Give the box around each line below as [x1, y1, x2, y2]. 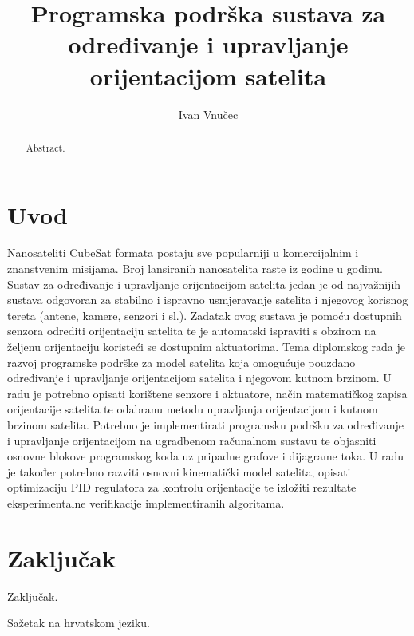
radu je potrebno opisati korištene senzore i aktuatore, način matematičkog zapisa [7, 385, 408, 401]
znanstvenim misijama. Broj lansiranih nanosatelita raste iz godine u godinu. [7, 260, 383, 277]
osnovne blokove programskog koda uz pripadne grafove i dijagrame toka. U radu [7, 448, 404, 464]
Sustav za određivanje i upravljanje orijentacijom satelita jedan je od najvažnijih [7, 275, 401, 292]
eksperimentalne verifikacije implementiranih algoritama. [7, 494, 285, 511]
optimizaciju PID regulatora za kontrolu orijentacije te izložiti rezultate [7, 479, 357, 496]
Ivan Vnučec [178, 105, 239, 122]
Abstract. [26, 140, 65, 154]
